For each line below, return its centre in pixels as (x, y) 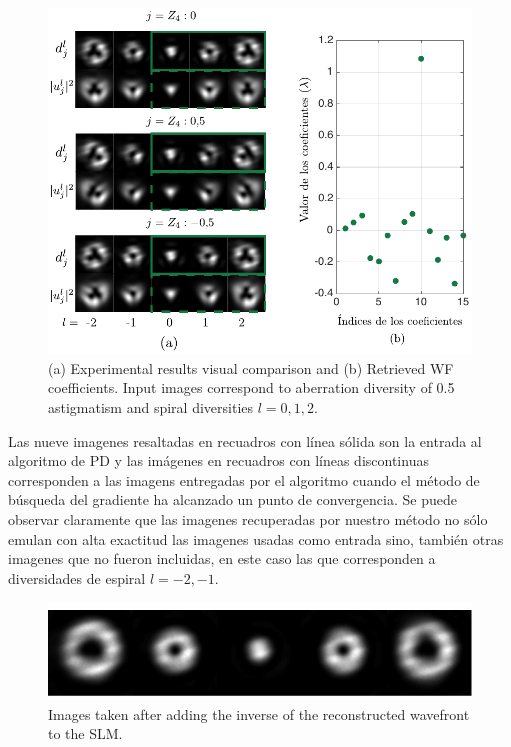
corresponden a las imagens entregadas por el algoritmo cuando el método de (244, 479)
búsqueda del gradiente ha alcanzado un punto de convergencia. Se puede (232, 499)
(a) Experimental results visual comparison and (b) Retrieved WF (251, 367)
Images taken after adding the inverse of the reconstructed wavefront (259, 713)
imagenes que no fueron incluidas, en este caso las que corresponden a (222, 558)
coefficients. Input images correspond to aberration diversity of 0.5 (251, 387)
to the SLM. (85, 733)
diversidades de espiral (77, 577)
